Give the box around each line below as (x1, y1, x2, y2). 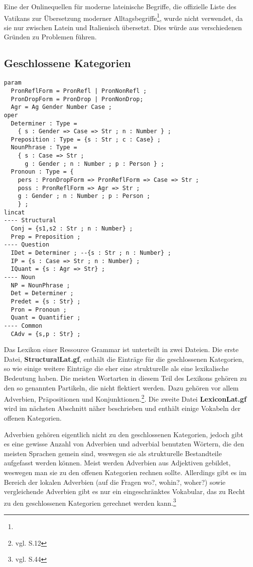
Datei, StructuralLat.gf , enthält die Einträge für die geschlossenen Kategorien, (4, 354, 244, 364)
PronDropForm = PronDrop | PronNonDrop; (11, 95, 144, 103)
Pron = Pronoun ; (11, 306, 67, 313)
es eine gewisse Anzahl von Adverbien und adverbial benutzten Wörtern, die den (4, 439, 244, 449)
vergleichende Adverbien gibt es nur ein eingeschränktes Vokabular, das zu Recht (4, 486, 245, 496)
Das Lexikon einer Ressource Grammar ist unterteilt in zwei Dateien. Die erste (4, 344, 239, 354)
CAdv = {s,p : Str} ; (11, 330, 81, 337)
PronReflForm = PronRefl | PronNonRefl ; (11, 87, 147, 94)
